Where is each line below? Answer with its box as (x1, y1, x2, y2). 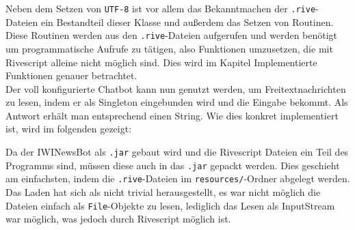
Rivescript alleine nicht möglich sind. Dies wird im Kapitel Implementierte (5, 55, 317, 69)
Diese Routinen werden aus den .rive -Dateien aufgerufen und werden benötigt (5, 28, 338, 42)
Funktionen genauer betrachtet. (5, 68, 137, 83)
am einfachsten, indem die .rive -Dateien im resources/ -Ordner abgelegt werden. (5, 171, 350, 186)
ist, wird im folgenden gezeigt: (5, 121, 132, 136)
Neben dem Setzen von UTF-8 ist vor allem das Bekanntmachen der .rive (5, 1, 316, 15)
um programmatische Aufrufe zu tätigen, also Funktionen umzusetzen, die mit (5, 41, 333, 55)
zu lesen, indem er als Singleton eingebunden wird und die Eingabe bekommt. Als (5, 95, 348, 109)
